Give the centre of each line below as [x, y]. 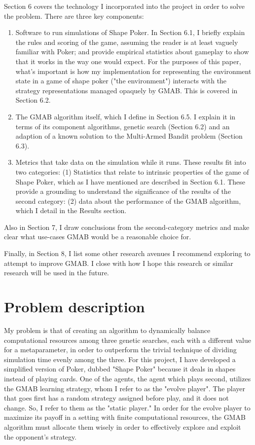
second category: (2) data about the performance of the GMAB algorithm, [128, 201]
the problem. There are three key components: [74, 16]
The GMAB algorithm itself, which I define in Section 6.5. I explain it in [126, 116]
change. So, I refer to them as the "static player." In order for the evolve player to [127, 407]
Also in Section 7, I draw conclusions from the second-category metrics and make [127, 227]
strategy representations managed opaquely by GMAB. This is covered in [127, 90]
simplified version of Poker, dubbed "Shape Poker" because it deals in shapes [120, 369]
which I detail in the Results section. [71, 210]
